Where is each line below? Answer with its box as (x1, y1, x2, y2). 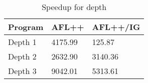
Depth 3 (8, 65, 37, 76)
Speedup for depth (42, 1, 107, 12)
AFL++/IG (92, 21, 140, 32)
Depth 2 (8, 50, 37, 62)
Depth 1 (8, 36, 37, 47)
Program (8, 21, 44, 32)
